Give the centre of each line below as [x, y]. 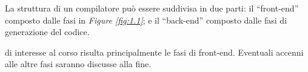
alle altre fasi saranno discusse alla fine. [78, 64]
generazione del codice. [47, 32]
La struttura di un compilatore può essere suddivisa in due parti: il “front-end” [152, 8]
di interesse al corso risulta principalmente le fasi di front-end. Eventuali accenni [154, 52]
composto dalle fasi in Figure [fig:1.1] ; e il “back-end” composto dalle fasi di [146, 20]
